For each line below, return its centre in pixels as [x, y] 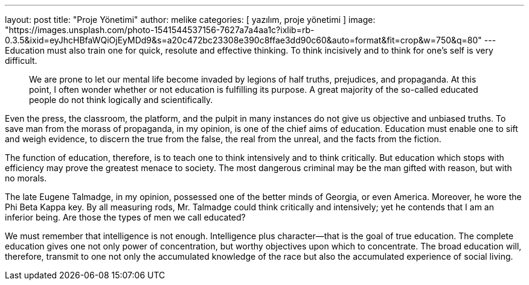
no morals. [26, 178]
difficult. [21, 61]
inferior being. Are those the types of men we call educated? [125, 217]
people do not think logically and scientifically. [121, 100]
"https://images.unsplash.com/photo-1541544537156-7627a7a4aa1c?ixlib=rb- [160, 30]
